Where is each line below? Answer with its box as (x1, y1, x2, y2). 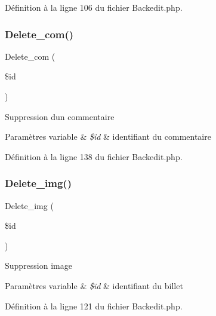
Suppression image (5, 259, 72, 272)
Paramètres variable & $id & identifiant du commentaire (5, 130, 211, 143)
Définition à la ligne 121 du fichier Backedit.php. (5, 299, 183, 312)
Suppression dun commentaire (5, 110, 115, 122)
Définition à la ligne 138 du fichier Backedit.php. (5, 150, 183, 162)
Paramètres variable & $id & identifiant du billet (5, 279, 183, 292)
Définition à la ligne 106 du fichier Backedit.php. (5, 1, 183, 13)
